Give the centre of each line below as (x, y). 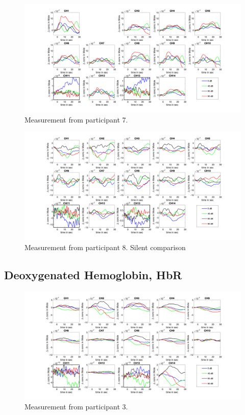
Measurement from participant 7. (76, 119)
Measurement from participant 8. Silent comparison (105, 247)
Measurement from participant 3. (76, 407)
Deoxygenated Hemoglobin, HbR (93, 274)
